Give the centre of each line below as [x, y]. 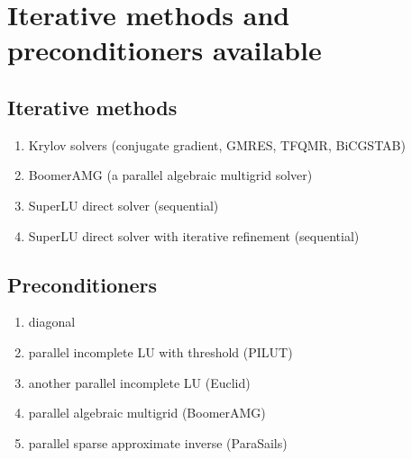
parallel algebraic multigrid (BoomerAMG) [147, 413]
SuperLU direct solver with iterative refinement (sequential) [194, 235]
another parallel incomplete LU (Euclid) [139, 382]
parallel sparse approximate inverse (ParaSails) [158, 442]
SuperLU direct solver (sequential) [124, 205]
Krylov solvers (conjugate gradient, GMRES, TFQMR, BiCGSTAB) [217, 144]
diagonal [52, 322]
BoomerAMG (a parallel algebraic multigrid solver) [170, 175]
